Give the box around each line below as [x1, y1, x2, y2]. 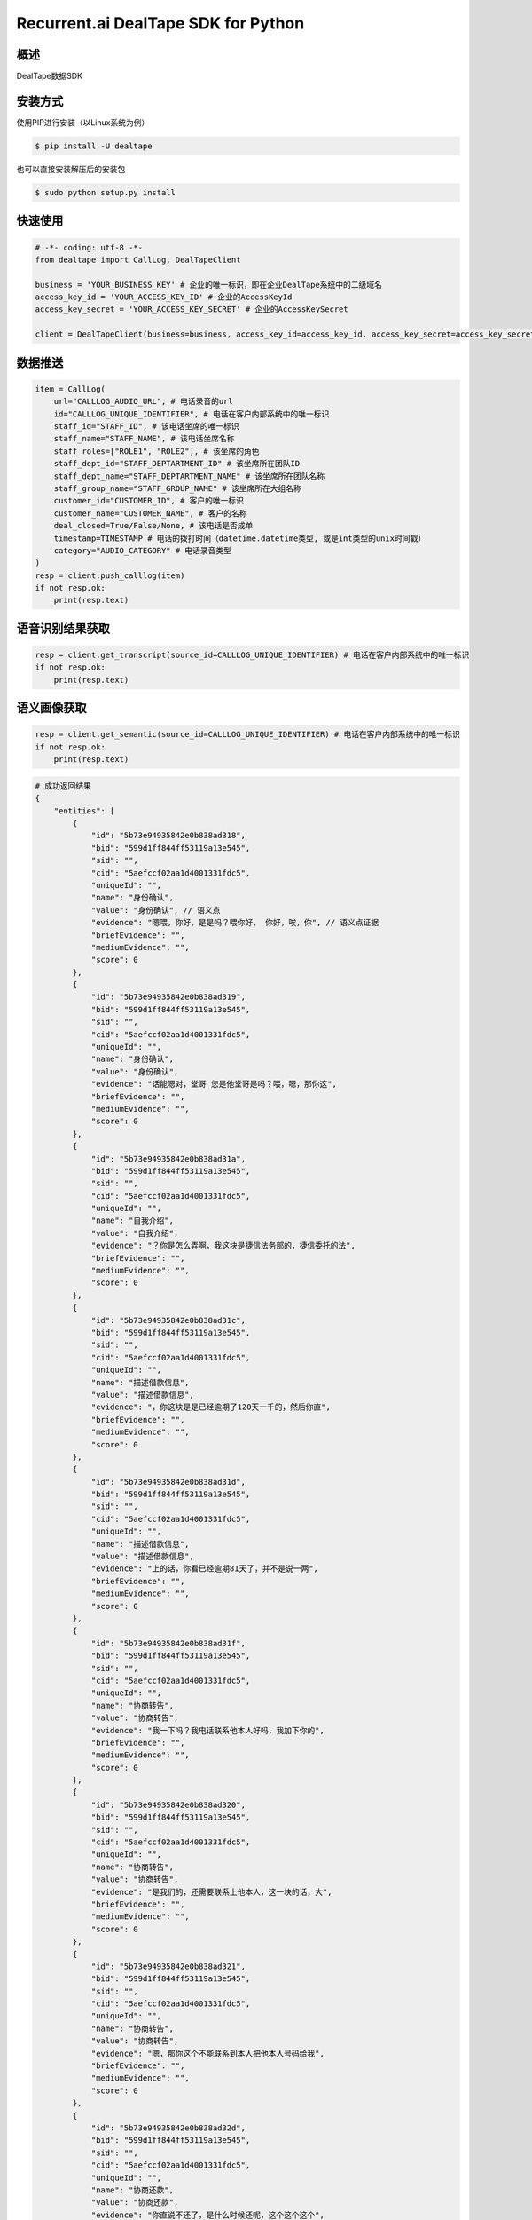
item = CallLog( [35, 384, 106, 394]
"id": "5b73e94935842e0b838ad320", [90, 1799, 246, 1810]
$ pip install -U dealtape [35, 140, 153, 151]
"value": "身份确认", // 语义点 [90, 905, 221, 915]
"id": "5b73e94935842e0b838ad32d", [90, 2123, 246, 2133]
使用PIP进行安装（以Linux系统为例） [16, 116, 150, 128]
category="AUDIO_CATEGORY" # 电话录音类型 [53, 545, 232, 555]
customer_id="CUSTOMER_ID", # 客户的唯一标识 [53, 496, 244, 506]
